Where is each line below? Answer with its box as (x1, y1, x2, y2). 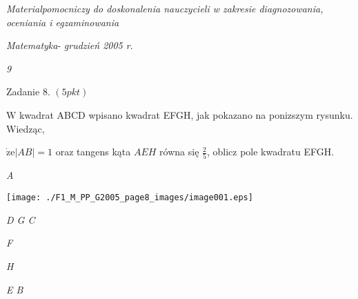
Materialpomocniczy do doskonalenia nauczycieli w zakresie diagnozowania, (6, 1, 324, 15)
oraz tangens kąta (55, 144, 131, 159)
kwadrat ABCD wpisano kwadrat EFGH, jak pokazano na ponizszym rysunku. (19, 107, 353, 122)
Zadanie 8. (6, 84, 50, 99)
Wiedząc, (6, 121, 45, 135)
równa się (159, 144, 199, 159)
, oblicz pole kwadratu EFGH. (206, 144, 335, 159)
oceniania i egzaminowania (6, 15, 119, 29)
